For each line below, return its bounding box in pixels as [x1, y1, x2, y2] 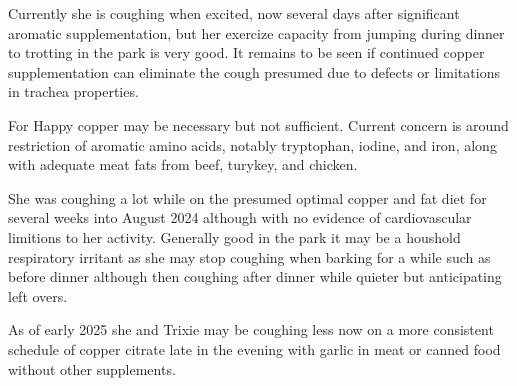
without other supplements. [8, 358, 176, 379]
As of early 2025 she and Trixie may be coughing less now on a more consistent [8, 319, 494, 340]
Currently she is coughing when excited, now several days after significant [8, 3, 460, 23]
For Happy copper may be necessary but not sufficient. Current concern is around [8, 114, 509, 135]
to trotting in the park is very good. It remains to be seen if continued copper [8, 42, 485, 63]
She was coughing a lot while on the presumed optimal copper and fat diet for [8, 187, 487, 208]
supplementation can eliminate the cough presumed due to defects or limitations [8, 61, 500, 82]
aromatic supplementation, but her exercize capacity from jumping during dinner [8, 22, 505, 43]
